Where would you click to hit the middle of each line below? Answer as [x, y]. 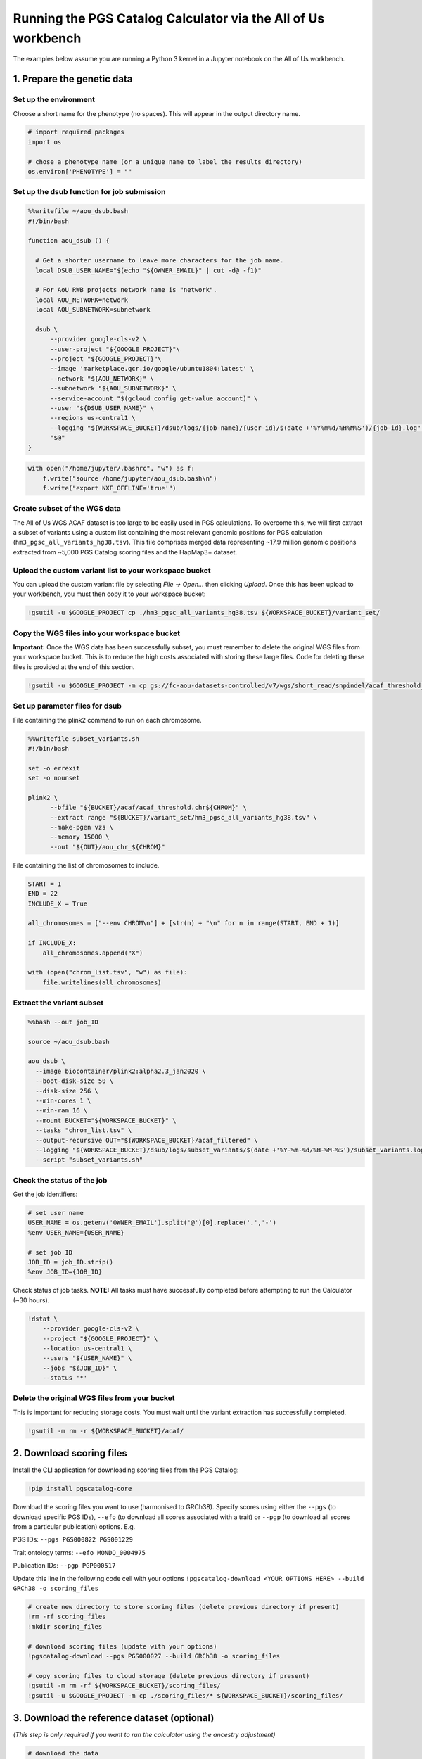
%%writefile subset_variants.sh [84, 738]
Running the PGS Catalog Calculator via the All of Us [169, 18]
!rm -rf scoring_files [67, 1617]
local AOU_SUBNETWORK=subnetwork [93, 310]
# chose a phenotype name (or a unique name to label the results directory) [165, 161]
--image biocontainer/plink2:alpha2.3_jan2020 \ [121, 1071]
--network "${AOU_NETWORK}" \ [102, 379]
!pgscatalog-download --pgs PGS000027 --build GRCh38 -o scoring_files [154, 1656]
